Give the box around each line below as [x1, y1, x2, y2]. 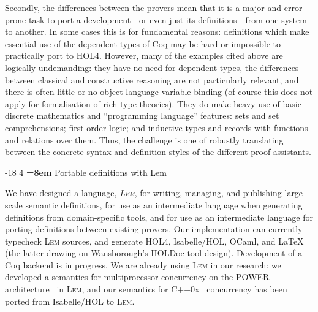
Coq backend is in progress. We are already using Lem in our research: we [5, 258, 281, 271]
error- [284, 1, 306, 13]
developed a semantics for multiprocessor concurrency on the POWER [5, 270, 270, 283]
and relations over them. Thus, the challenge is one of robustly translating [5, 133, 284, 146]
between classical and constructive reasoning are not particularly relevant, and [5, 73, 299, 86]
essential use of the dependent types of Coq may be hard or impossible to [5, 37, 281, 50]
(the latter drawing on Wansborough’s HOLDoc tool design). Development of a [5, 246, 303, 259]
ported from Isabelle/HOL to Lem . [5, 294, 135, 307]
